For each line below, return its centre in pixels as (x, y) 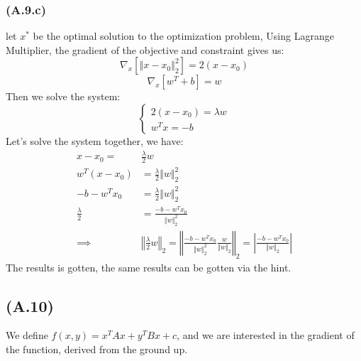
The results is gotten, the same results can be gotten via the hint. (149, 267)
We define (27, 335)
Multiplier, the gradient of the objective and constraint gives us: (145, 49)
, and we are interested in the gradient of (266, 335)
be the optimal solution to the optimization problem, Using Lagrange (183, 36)
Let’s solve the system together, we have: (95, 141)
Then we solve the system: (63, 96)
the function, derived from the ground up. (97, 349)
